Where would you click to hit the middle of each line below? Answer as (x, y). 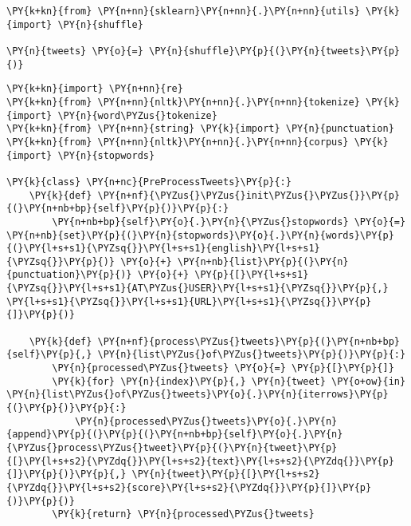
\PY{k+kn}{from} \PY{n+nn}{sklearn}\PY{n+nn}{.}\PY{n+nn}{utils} (183, 11)
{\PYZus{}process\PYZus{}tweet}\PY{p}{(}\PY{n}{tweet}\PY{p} (172, 448)
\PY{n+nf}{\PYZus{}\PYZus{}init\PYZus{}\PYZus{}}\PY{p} (249, 195)
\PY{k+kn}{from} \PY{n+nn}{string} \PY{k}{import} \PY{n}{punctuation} (200, 129)
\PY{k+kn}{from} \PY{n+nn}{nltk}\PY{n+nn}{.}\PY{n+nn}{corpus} (178, 142)
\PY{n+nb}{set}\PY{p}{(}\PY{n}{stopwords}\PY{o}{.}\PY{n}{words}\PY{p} (200, 235)
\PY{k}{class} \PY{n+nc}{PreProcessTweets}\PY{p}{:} (149, 182)
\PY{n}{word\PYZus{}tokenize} (137, 115)
